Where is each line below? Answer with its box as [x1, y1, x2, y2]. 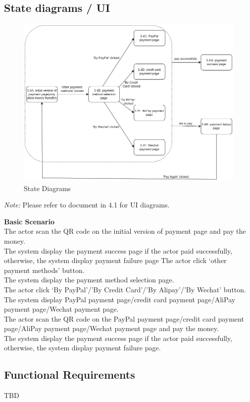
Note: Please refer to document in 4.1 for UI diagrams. [4, 200, 170, 210]
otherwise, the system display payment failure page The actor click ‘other [4, 255, 227, 266]
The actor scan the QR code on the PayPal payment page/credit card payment [4, 313, 244, 324]
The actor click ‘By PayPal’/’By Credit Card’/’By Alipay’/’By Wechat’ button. [4, 284, 246, 294]
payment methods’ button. [4, 265, 85, 275]
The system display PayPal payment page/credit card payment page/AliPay [4, 294, 236, 304]
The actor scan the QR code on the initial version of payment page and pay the [4, 226, 246, 236]
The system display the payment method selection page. [4, 274, 174, 285]
